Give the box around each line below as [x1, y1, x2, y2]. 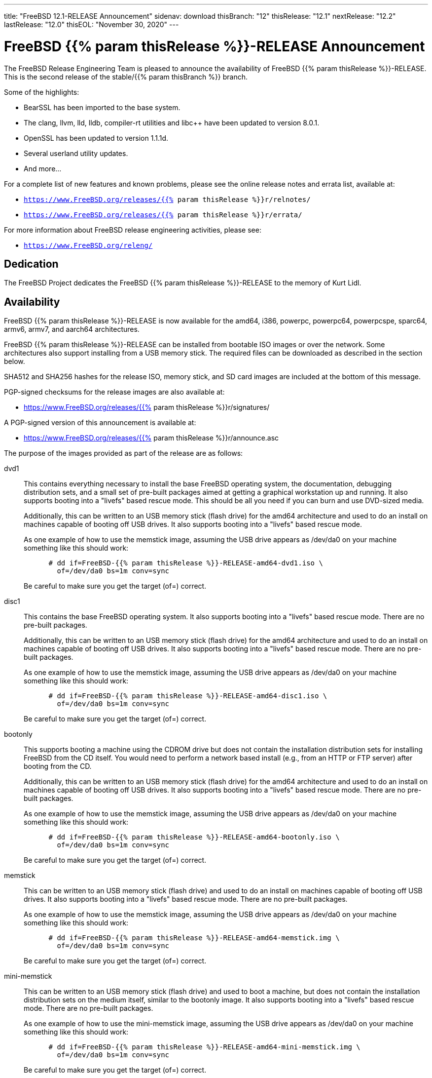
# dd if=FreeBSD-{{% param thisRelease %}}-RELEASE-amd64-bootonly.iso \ [48, 833, 340, 841]
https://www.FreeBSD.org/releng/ [24, 241, 153, 249]
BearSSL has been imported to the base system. [24, 103, 180, 112]
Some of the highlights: [4, 87, 79, 96]
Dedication [4, 257, 59, 270]
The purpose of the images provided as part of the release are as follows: [4, 449, 243, 458]
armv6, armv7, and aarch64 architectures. [4, 325, 140, 334]
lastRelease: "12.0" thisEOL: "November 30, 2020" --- [4, 20, 179, 29]
